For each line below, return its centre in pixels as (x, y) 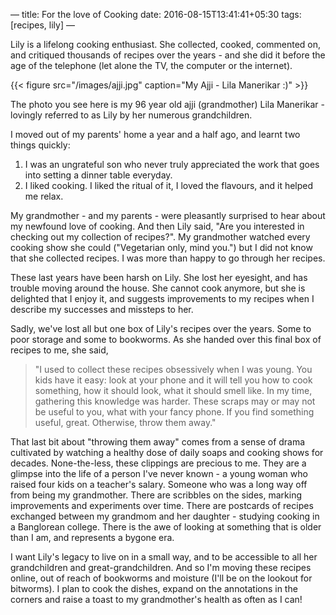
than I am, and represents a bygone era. (92, 537)
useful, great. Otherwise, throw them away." (125, 422)
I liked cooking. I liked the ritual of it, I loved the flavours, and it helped (169, 185)
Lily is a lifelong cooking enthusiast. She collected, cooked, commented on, (166, 44)
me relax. (44, 196)
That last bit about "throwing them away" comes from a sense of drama (158, 442)
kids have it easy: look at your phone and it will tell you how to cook (173, 380)
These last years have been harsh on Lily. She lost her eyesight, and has (159, 277)
